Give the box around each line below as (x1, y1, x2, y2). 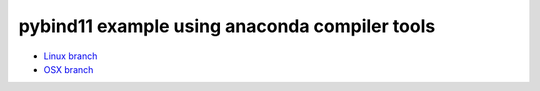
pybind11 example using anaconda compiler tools (18, 15, 436, 37)
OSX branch (43, 63, 94, 75)
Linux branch (43, 50, 98, 62)
